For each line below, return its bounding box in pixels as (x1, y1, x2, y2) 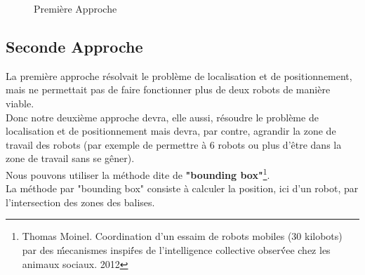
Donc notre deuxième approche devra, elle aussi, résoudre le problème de (6, 109, 319, 124)
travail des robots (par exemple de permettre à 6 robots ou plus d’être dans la (6, 137, 342, 152)
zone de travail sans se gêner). (6, 151, 135, 166)
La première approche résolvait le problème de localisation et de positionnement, (6, 68, 352, 83)
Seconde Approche (6, 35, 143, 57)
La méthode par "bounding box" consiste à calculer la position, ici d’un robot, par (6, 181, 359, 196)
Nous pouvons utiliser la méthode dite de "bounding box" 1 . (6, 165, 270, 182)
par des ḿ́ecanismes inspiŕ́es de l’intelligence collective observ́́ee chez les (22, 242, 331, 257)
